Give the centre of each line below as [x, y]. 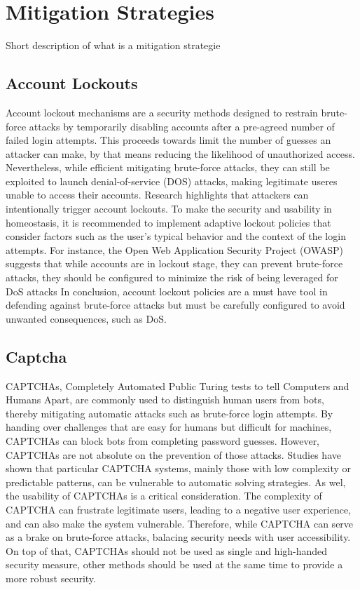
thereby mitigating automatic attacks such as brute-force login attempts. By [169, 413]
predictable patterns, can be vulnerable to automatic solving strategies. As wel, [176, 482]
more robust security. [51, 578]
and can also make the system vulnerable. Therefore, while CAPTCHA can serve [180, 523]
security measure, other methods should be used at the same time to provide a [174, 564]
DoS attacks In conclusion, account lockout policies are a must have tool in [167, 291]
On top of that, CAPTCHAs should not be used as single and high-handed [167, 550]
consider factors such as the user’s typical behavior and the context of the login [176, 236]
